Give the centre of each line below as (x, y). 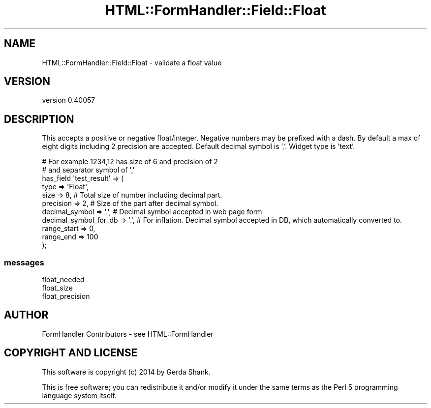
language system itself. (79, 395)
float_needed (63, 280)
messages (24, 262)
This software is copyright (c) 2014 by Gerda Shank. (126, 372)
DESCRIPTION (39, 119)
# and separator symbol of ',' (88, 170)
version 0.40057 (69, 100)
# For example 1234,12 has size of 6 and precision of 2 (130, 162)
